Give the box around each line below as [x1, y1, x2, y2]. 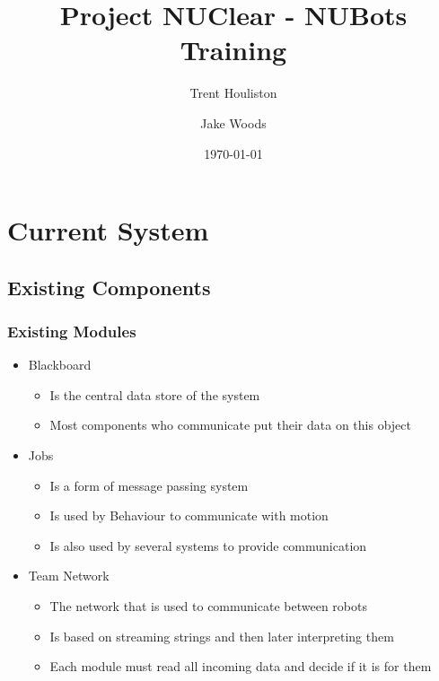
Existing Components [7, 273, 211, 301]
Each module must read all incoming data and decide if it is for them [49, 657, 432, 676]
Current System [7, 212, 209, 249]
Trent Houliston [189, 83, 277, 102]
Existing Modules [7, 319, 136, 342]
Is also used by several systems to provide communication [49, 536, 367, 554]
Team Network [28, 566, 110, 585]
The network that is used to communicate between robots [49, 597, 367, 616]
